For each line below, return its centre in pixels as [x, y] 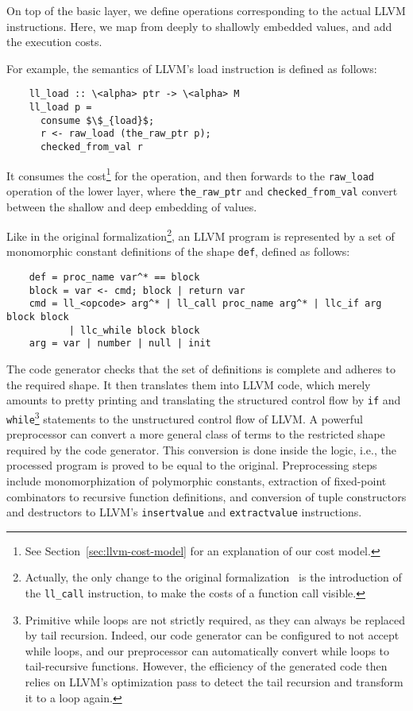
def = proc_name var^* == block [114, 278]
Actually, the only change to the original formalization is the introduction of [213, 577]
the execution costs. [54, 42]
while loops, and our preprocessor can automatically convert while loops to [207, 650]
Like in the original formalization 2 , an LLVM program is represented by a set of [201, 235]
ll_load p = [60, 108]
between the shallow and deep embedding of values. [132, 206]
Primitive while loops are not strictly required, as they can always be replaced [215, 619]
